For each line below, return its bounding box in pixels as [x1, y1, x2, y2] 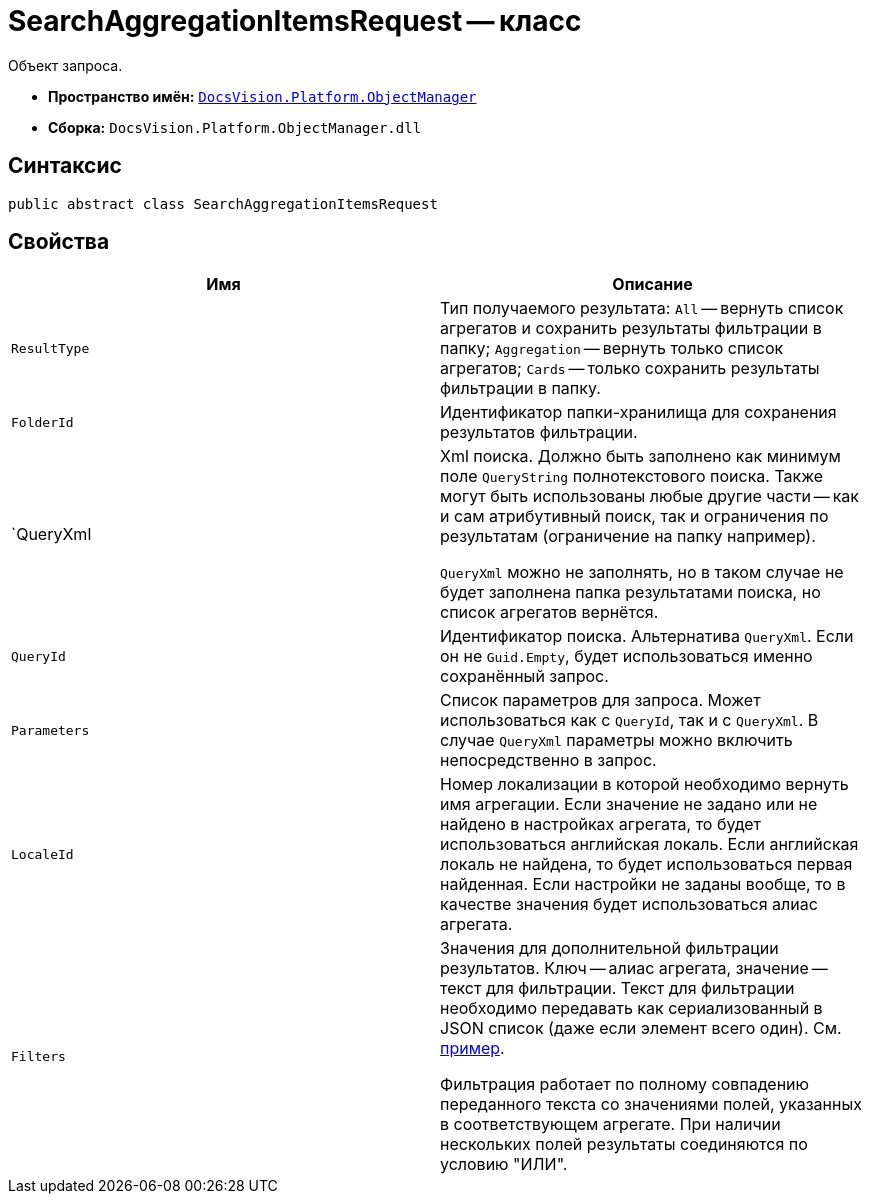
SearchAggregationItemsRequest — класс [8, 4, 582, 38]
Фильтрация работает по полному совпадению [440, 1074, 810, 1095]
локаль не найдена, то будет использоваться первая [440, 854, 853, 875]
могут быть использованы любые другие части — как [440, 486, 859, 507]
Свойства [8, 229, 110, 255]
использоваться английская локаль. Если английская [440, 834, 859, 855]
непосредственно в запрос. [440, 750, 657, 771]
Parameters [11, 722, 90, 738]
